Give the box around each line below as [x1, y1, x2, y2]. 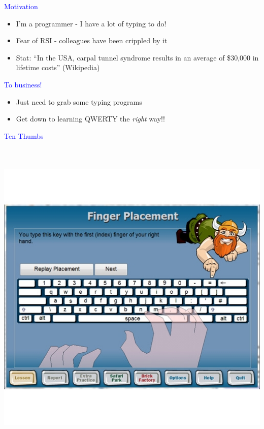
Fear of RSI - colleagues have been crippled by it [16, 35, 168, 46]
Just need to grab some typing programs [16, 96, 142, 107]
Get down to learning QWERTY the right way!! [16, 113, 165, 124]
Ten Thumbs [4, 130, 44, 141]
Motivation [4, 1, 38, 11]
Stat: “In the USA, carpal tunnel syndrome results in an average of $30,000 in [16, 52, 259, 63]
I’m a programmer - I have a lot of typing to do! [16, 18, 167, 28]
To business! [4, 79, 42, 89]
